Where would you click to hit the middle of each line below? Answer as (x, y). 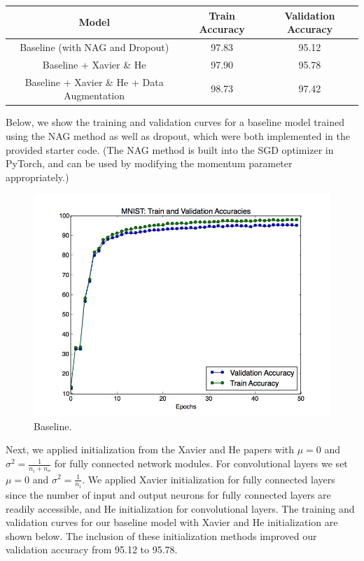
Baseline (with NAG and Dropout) (94, 47)
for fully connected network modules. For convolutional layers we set (201, 463)
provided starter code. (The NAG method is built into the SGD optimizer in (170, 149)
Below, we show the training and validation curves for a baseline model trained (175, 122)
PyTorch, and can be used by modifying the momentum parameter (149, 163)
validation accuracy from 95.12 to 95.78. (92, 549)
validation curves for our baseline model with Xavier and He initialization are (172, 522)
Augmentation (94, 95)
